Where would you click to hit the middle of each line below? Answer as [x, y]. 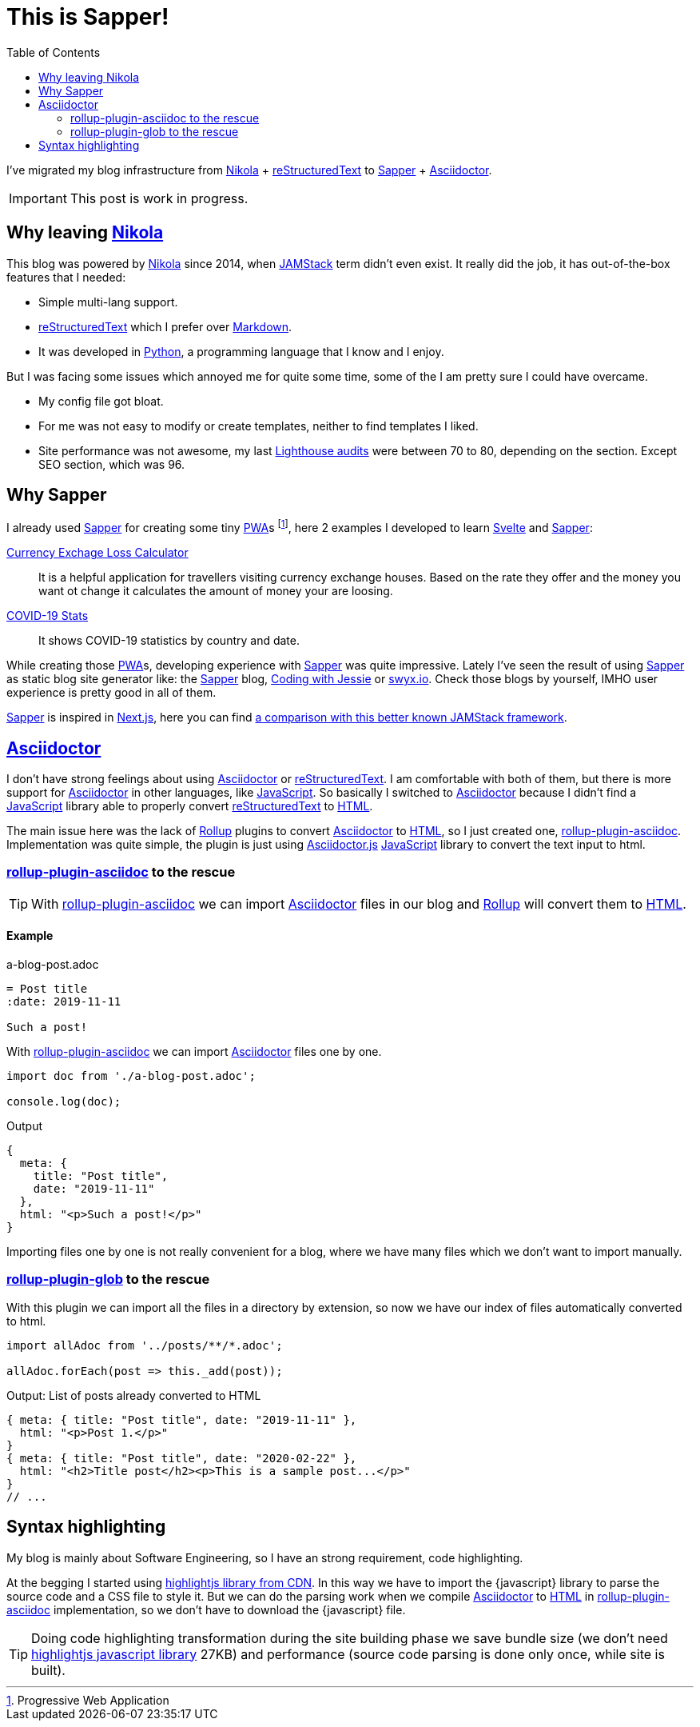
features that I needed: [66, 277]
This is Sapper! [88, 17]
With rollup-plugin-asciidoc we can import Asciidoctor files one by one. [194, 1051]
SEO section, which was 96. [112, 464]
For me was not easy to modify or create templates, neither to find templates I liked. [259, 426]
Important [38, 198]
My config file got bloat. [101, 401]
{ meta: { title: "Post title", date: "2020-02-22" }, [182, 1458]
